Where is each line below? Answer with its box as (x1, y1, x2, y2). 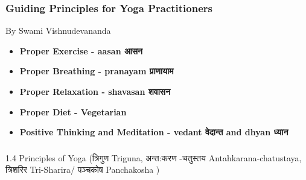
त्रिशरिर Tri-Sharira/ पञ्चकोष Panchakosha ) (5, 163, 160, 176)
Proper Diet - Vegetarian (19, 105, 127, 118)
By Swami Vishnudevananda (5, 24, 111, 37)
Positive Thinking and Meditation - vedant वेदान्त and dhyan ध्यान (19, 126, 288, 138)
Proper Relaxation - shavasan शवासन (19, 85, 171, 97)
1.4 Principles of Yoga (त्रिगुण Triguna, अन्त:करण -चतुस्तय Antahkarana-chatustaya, (5, 151, 302, 164)
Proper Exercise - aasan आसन (19, 44, 143, 57)
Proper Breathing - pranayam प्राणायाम (19, 65, 174, 77)
